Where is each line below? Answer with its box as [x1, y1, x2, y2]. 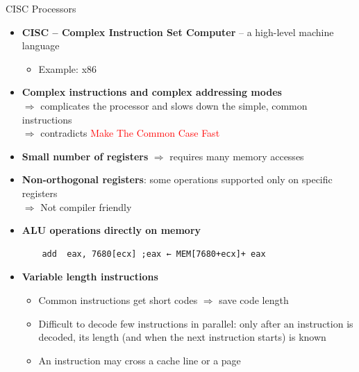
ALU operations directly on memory [22, 223, 201, 237]
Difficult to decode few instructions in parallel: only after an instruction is [38, 316, 353, 330]
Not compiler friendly [40, 199, 132, 214]
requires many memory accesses [169, 149, 304, 163]
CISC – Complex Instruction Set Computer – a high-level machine [22, 24, 334, 39]
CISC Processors [6, 1, 76, 15]
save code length [219, 292, 289, 307]
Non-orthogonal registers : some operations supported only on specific [22, 172, 333, 187]
